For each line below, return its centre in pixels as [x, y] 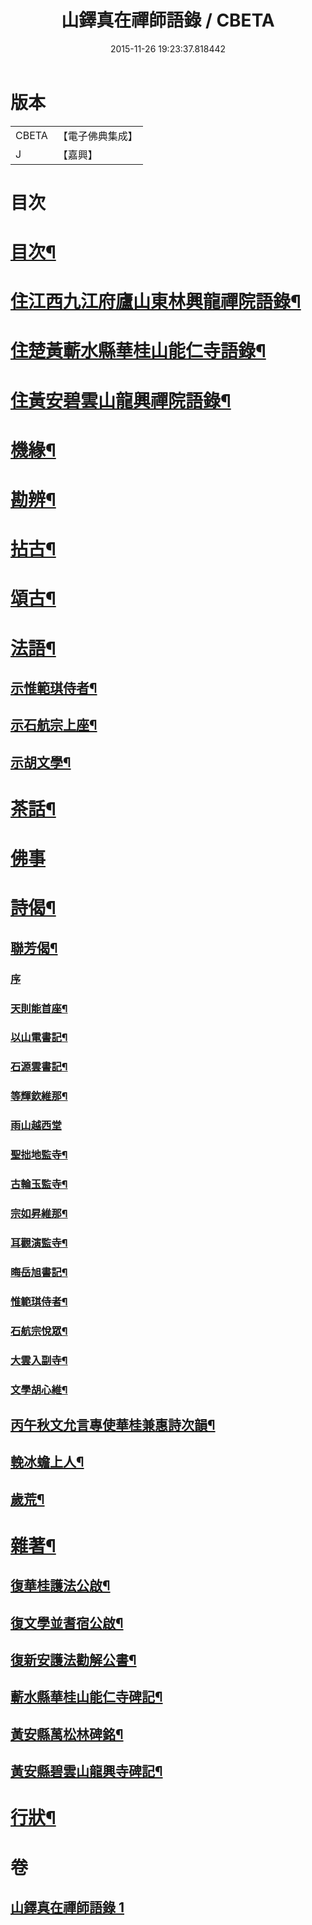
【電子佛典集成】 [97, 136]
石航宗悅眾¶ [39, 1331]
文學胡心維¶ [39, 1389]
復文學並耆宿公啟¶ [67, 1622]
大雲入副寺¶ [39, 1360]
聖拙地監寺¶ [39, 1155]
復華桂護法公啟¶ [60, 1586]
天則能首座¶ [39, 1008]
